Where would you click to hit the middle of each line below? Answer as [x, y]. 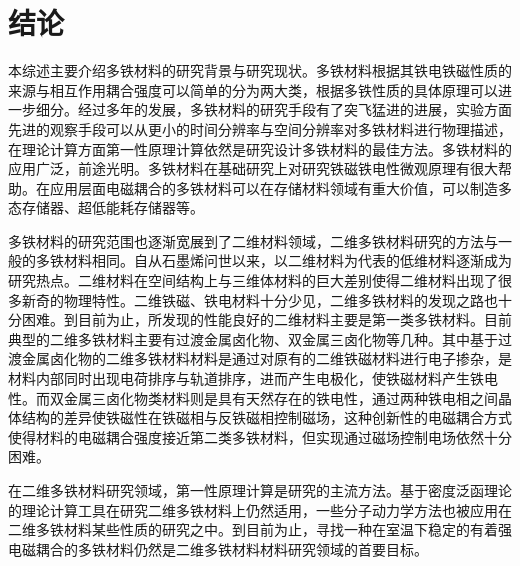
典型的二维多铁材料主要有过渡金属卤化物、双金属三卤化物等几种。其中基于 [253, 338]
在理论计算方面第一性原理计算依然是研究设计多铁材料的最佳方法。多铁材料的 [260, 148]
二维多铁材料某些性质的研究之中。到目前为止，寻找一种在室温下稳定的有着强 [260, 529]
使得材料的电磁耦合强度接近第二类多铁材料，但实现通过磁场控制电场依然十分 [260, 436]
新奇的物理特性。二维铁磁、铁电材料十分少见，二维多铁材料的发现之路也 [259, 299]
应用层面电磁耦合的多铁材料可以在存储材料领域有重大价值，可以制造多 [280, 187]
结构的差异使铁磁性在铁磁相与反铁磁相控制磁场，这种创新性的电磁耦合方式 [266, 417]
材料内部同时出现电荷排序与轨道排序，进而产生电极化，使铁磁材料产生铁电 [253, 378]
